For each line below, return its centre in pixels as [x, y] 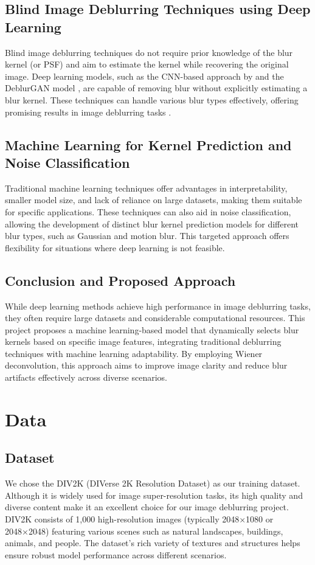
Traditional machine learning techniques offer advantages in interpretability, [146, 188]
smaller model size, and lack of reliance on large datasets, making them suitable [154, 200]
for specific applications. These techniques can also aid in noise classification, [148, 211]
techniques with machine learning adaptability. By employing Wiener [134, 353]
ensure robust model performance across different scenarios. [116, 554]
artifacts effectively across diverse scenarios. [86, 377]
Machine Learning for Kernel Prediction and [148, 144]
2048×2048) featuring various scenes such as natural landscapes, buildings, [144, 531]
